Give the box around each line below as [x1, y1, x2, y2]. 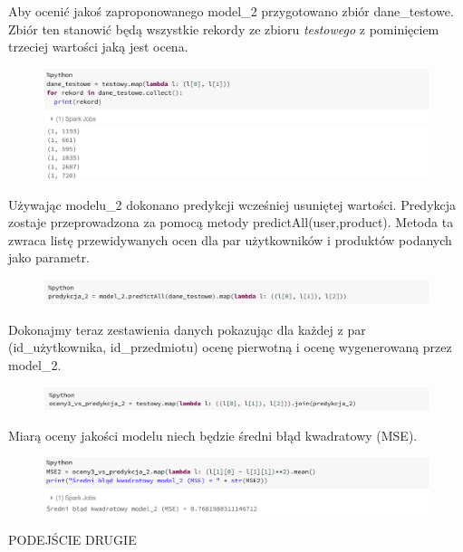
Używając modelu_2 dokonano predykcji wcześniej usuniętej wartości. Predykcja [8, 195, 457, 214]
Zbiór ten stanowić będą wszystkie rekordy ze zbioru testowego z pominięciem [8, 19, 439, 38]
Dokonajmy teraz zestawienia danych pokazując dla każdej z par [8, 319, 366, 338]
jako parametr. [8, 248, 90, 267]
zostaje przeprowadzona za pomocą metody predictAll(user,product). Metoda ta [8, 213, 454, 232]
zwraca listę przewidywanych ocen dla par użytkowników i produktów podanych [8, 230, 452, 249]
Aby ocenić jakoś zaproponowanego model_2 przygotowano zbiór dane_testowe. [8, 2, 454, 20]
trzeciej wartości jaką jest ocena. [8, 37, 188, 56]
